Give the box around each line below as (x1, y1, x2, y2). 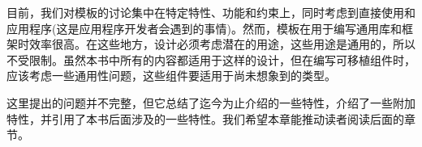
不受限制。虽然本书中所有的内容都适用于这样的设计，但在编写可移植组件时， (6, 51, 416, 68)
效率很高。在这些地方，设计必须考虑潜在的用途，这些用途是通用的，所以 (28, 36, 416, 52)
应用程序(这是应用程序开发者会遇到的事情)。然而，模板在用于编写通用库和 (6, 19, 402, 36)
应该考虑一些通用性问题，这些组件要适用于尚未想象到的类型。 (6, 67, 336, 84)
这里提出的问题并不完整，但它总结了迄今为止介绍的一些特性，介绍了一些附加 (6, 94, 416, 111)
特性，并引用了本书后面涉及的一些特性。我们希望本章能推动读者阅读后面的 (6, 110, 404, 127)
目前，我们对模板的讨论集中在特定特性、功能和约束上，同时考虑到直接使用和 (6, 4, 416, 20)
